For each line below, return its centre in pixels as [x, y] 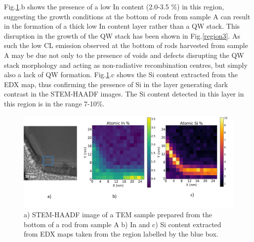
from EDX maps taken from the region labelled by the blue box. [121, 234]
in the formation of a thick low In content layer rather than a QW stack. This [122, 26]
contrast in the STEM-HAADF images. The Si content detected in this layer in [124, 94]
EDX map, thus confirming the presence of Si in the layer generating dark [116, 84]
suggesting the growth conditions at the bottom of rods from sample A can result [127, 16]
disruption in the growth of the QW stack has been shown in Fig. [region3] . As [122, 35]
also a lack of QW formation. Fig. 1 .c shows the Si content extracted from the [121, 74]
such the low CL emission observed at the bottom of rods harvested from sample [126, 45]
